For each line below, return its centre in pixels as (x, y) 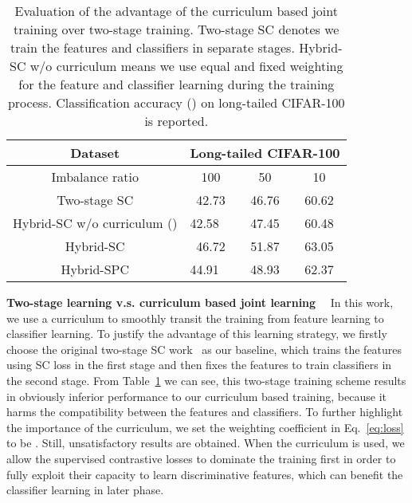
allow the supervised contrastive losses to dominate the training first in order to (201, 458)
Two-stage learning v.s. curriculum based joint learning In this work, (200, 302)
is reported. (177, 121)
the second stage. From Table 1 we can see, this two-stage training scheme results (206, 380)
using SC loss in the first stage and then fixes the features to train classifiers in (199, 365)
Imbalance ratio (95, 177)
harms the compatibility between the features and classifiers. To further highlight (205, 412)
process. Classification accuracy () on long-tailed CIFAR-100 (176, 102)
